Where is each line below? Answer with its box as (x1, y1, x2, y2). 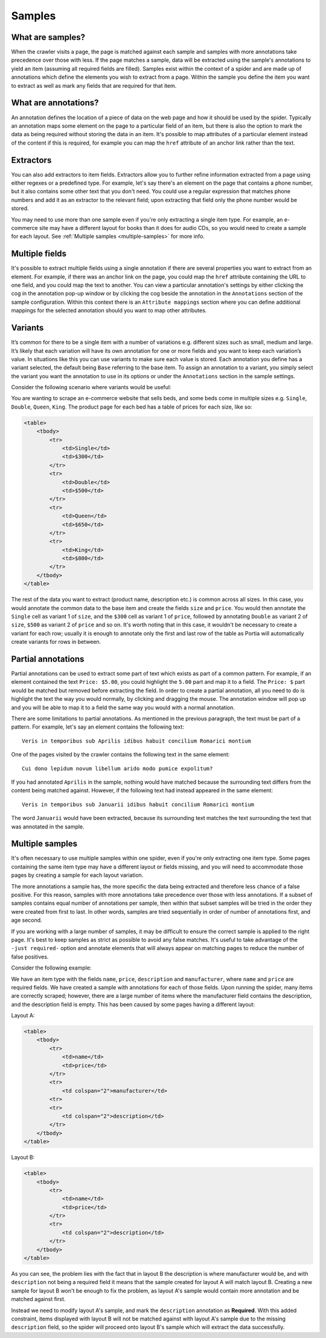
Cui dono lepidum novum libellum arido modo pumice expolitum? (22, 765, 213, 772)
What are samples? (11, 32, 86, 42)
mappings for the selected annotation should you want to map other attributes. (11, 307, 207, 314)
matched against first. (11, 1296, 66, 1303)
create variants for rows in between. (11, 638, 101, 646)
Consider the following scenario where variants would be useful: (11, 384, 171, 391)
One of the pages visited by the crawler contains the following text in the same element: (11, 751, 230, 758)
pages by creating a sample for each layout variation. (11, 871, 144, 879)
